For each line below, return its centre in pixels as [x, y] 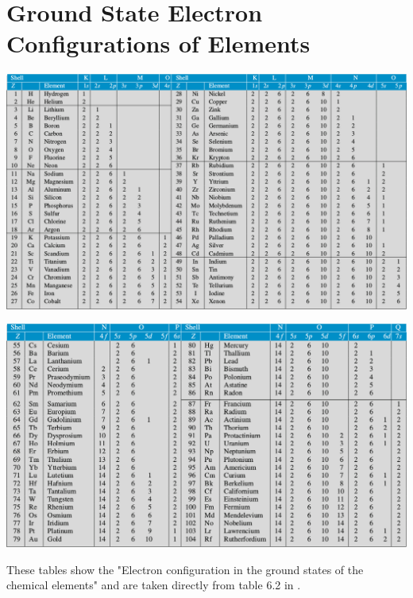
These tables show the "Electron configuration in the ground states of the [185, 569]
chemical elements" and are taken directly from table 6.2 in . [154, 585]
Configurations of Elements [158, 43]
